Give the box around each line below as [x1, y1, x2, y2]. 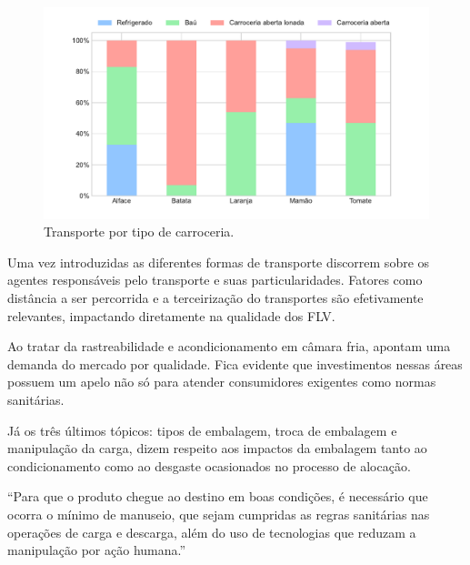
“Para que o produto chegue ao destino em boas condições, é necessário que [7, 487, 428, 506]
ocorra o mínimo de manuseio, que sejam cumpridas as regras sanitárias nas [7, 505, 430, 524]
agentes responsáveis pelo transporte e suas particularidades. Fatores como [7, 270, 423, 289]
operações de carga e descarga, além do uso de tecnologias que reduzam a [7, 522, 416, 541]
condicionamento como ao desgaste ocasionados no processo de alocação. [7, 456, 411, 475]
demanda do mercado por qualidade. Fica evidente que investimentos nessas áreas [7, 354, 463, 373]
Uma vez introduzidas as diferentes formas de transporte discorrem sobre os [7, 252, 430, 271]
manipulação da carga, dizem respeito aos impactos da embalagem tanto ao [7, 439, 427, 458]
